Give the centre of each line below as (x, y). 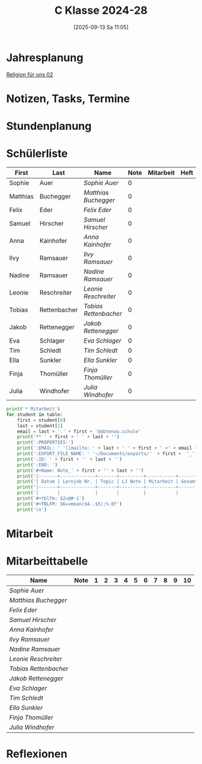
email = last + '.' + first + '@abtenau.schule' (79, 431)
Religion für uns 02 (30, 74)
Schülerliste (37, 154)
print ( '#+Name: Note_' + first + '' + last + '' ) (81, 470)
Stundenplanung (49, 126)
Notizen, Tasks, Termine (68, 98)
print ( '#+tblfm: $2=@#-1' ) (51, 498)
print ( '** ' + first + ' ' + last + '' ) (68, 437)
